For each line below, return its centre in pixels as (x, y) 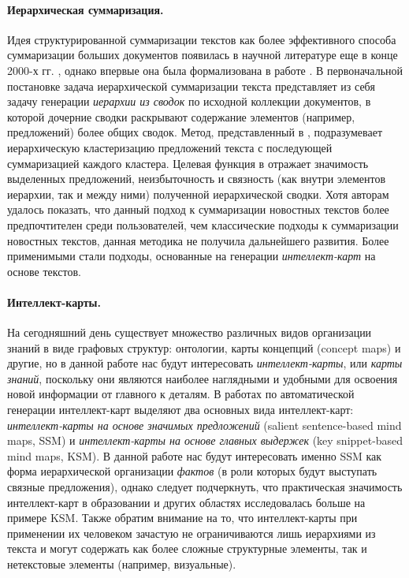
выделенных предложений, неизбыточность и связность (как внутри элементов (197, 179)
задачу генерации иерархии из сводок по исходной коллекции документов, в (189, 101)
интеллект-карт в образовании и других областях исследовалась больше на (186, 502)
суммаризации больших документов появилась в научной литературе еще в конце (203, 55)
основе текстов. (44, 271)
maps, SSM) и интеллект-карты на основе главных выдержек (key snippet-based (205, 440)
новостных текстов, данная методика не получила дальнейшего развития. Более (198, 240)
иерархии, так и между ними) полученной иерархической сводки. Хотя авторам (198, 194)
